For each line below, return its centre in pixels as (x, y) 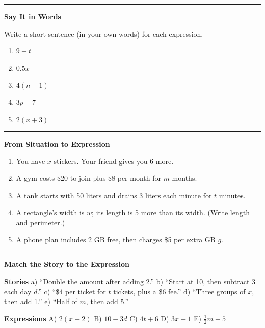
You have (31, 161)
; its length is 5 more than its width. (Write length (171, 212)
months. (184, 178)
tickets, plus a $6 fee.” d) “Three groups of (179, 291)
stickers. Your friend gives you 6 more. (114, 161)
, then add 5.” (107, 301)
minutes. (232, 195)
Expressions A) (31, 318)
